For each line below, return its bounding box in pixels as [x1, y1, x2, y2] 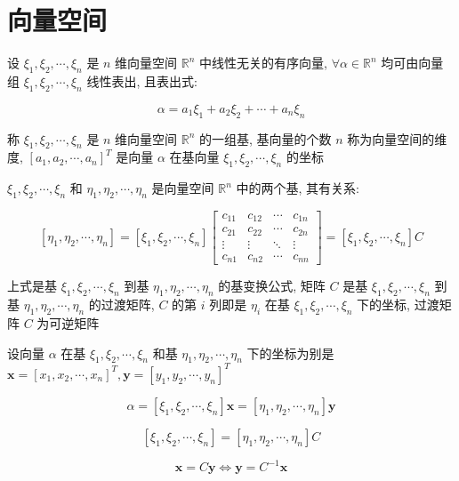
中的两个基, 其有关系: [236, 179, 359, 197]
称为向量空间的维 [347, 129, 447, 148]
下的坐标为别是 [246, 343, 334, 362]
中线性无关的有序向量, [199, 53, 327, 72]
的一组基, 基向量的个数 [199, 129, 332, 148]
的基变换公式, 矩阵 [218, 277, 326, 295]
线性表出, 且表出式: [86, 71, 197, 90]
